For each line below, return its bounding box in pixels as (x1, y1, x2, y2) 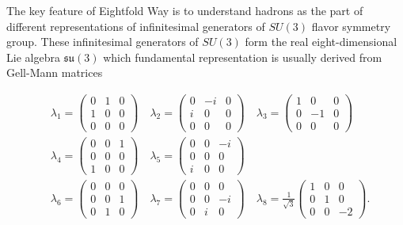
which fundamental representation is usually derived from (103, 48, 382, 65)
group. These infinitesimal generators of (6, 33, 199, 50)
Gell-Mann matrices (6, 64, 103, 81)
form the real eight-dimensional (245, 33, 397, 50)
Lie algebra (6, 48, 60, 65)
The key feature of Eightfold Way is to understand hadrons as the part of (6, 2, 363, 18)
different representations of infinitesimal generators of (6, 17, 265, 34)
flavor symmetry (311, 17, 391, 34)
